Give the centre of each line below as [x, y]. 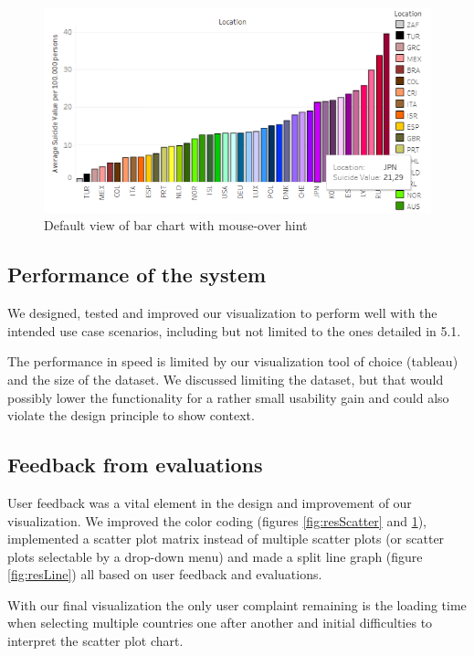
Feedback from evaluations [135, 465]
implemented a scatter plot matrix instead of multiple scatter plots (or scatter [226, 539]
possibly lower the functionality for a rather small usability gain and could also [228, 397]
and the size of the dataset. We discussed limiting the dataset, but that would [226, 379]
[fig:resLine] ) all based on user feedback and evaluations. [165, 574]
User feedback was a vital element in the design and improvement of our [210, 502]
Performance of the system [137, 275]
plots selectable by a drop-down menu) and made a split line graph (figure [215, 556]
